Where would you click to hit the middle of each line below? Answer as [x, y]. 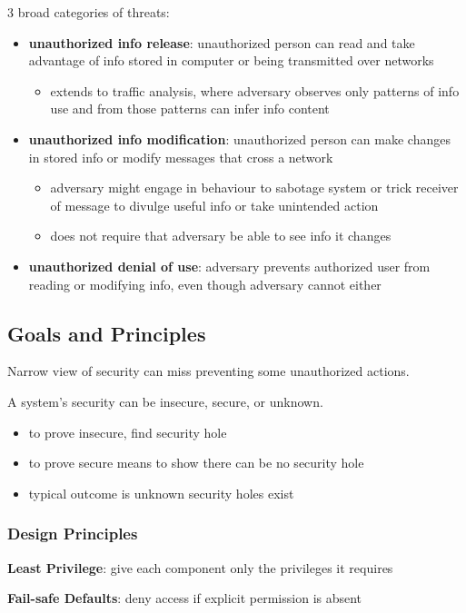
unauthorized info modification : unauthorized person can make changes [239, 138]
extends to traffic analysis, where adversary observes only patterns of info [255, 90]
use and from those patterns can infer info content [190, 109]
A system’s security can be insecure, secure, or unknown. [165, 401]
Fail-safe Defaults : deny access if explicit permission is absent [185, 598]
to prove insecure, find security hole [128, 432]
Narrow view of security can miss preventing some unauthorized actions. [208, 371]
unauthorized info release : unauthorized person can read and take [222, 42]
